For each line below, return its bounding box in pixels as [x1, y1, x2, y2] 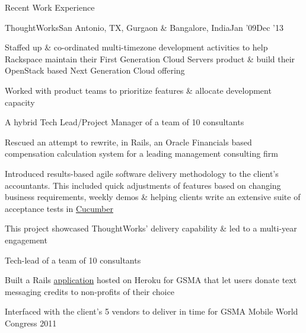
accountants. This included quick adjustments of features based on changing [5, 179, 281, 191]
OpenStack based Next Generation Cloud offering [5, 64, 185, 77]
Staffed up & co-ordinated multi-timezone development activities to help [5, 41, 268, 53]
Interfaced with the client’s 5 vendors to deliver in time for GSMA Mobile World [5, 305, 298, 318]
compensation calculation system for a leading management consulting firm [5, 147, 278, 160]
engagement [5, 233, 47, 246]
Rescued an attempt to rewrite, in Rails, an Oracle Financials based [5, 135, 252, 148]
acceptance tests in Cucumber [5, 202, 113, 214]
